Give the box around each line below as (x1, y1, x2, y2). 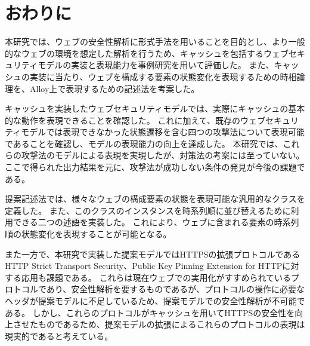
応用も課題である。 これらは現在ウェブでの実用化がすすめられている (21, 271, 292, 283)
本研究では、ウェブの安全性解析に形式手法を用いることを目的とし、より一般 (5, 35, 305, 48)
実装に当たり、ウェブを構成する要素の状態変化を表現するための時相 (29, 70, 297, 82)
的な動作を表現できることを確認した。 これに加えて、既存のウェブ (5, 114, 265, 126)
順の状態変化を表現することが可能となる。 (5, 228, 172, 240)
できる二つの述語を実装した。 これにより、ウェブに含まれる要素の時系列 (13, 216, 299, 228)
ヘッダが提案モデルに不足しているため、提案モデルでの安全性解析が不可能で (5, 295, 305, 307)
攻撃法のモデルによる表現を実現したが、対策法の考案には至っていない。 (21, 149, 305, 161)
